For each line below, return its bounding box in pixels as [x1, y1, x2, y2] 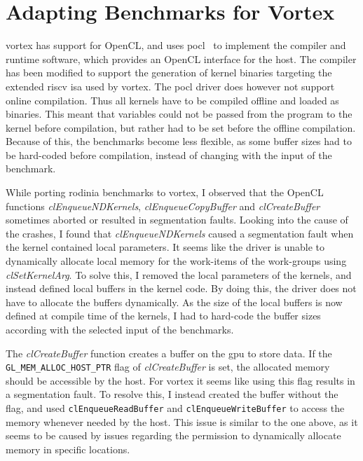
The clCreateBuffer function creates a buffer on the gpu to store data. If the [6, 345, 332, 360]
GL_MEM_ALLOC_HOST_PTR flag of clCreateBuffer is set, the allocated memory [6, 359, 330, 374]
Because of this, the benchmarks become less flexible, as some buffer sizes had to [6, 134, 352, 149]
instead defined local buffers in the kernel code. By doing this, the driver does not [6, 281, 357, 296]
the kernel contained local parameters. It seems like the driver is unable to [6, 240, 325, 254]
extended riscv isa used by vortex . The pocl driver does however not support [6, 78, 335, 93]
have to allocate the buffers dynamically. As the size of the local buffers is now [6, 294, 343, 309]
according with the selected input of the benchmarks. [6, 322, 234, 336]
